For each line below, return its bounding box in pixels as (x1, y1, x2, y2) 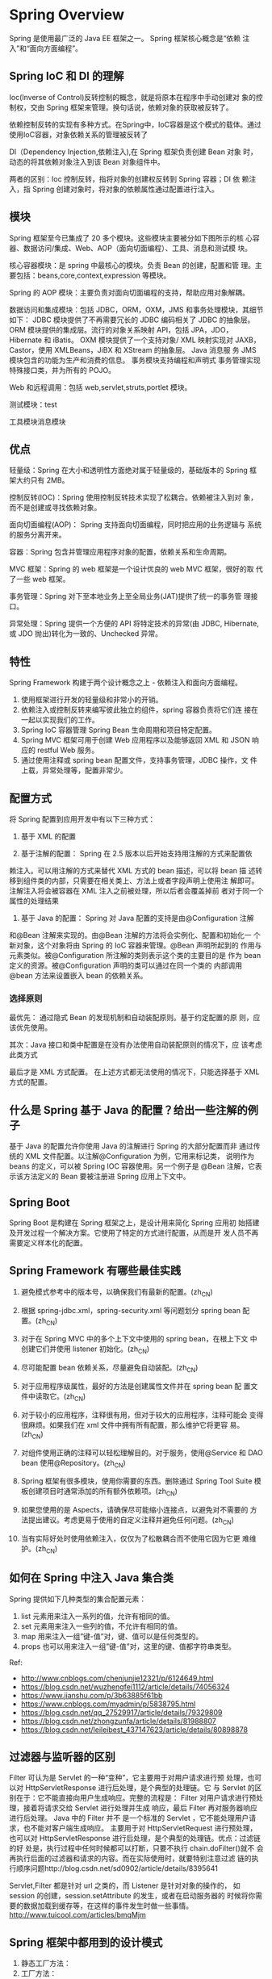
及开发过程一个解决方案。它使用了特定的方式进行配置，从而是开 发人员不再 (9, 1228, 259, 1237)
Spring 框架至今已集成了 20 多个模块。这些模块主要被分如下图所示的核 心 (9, 232, 253, 243)
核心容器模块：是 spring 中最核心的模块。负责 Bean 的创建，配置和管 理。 (9, 260, 255, 270)
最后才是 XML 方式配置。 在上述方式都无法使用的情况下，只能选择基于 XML (9, 1067, 260, 1077)
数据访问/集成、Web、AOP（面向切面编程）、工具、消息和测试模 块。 (23, 243, 253, 253)
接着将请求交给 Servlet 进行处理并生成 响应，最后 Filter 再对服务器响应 (23, 1803, 257, 1813)
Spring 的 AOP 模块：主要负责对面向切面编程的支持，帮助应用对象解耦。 (9, 287, 249, 297)
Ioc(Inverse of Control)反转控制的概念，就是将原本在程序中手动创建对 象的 (9, 92, 257, 102)
